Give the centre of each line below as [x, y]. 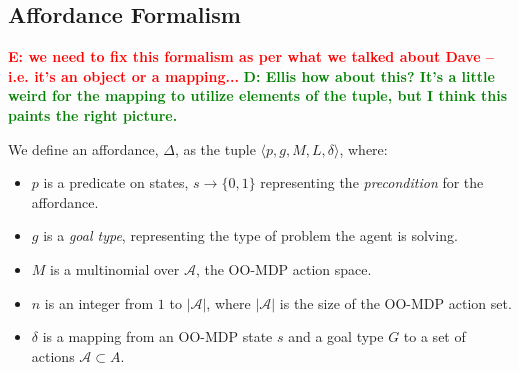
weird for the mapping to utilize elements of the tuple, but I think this [258, 95]
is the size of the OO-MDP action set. [395, 302]
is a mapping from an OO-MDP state [157, 336]
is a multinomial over [115, 268]
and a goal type [336, 336]
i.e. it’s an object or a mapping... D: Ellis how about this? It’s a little [251, 75]
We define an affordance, [83, 148]
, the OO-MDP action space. [283, 268]
